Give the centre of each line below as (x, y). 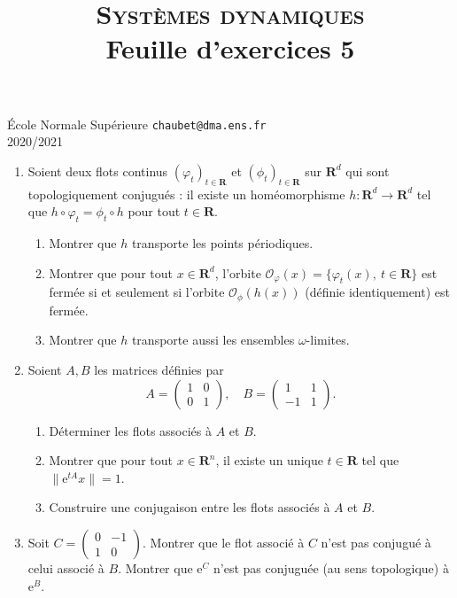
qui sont (368, 171)
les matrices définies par (159, 370)
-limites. (328, 340)
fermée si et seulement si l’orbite (137, 292)
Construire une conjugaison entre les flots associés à (190, 507)
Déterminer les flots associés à (130, 430)
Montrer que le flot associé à (227, 542)
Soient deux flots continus (98, 171)
